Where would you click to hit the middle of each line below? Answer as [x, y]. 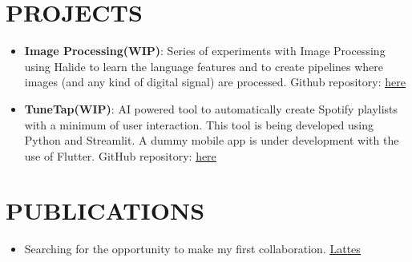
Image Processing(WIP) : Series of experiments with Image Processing [205, 51]
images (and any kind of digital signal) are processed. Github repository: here [215, 82]
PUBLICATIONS [105, 210]
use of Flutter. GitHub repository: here [120, 155]
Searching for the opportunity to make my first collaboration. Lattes [192, 249]
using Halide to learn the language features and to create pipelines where [204, 66]
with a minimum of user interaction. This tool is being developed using [199, 124]
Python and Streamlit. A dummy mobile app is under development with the [212, 140]
